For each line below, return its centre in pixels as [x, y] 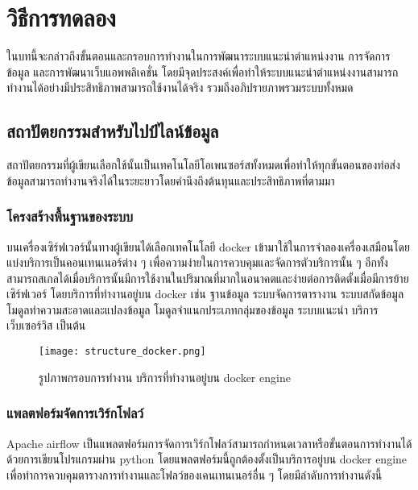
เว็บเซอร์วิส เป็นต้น [46, 325]
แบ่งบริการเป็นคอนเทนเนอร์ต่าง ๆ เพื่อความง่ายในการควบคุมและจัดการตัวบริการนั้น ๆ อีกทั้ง [197, 262]
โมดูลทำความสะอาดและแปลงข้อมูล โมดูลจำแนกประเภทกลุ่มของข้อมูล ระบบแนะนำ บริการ [192, 309]
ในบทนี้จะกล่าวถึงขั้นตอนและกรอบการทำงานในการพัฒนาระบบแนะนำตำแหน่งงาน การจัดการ [199, 56]
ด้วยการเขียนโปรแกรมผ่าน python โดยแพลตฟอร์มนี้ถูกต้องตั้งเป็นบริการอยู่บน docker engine [207, 459]
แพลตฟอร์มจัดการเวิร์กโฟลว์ [75, 413]
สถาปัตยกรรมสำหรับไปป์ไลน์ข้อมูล [113, 131]
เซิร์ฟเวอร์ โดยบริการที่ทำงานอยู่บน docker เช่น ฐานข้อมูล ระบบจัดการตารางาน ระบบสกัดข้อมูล [205, 294]
